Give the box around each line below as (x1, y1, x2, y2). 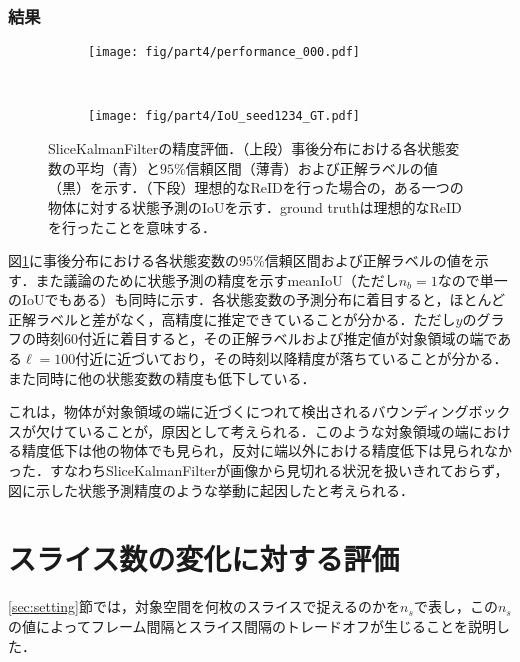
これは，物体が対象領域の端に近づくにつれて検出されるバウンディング (8, 401, 469, 422)
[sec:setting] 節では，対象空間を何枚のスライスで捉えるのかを (8, 596, 401, 617)
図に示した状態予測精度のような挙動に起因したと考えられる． (8, 479, 414, 500)
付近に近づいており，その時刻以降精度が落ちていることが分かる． (75, 348, 508, 369)
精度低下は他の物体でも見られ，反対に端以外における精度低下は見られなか (21, 440, 512, 461)
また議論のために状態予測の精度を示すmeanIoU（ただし (35, 269, 399, 290)
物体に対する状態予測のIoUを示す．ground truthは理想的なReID (48, 196, 462, 217)
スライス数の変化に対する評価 (8, 538, 400, 579)
